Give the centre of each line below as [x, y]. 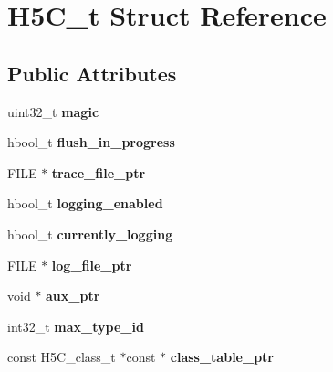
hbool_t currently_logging [90, 234]
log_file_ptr [92, 265]
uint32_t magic [53, 111]
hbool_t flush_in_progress [91, 142]
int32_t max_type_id [76, 326]
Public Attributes [92, 73]
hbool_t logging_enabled [85, 203]
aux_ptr [73, 296]
